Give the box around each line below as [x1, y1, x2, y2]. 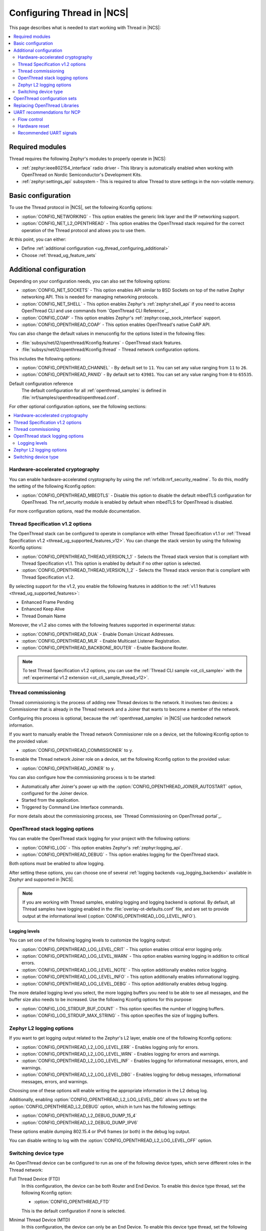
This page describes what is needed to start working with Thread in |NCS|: [9, 25, 161, 31]
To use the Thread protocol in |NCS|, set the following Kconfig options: [9, 204, 153, 210]
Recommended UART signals [18, 130, 77, 136]
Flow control [18, 116, 43, 122]
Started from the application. [21, 797, 80, 803]
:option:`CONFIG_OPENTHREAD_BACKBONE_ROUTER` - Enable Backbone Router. [21, 645, 188, 651]
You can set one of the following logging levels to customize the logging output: [9, 937, 171, 943]
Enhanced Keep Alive [21, 606, 65, 612]
